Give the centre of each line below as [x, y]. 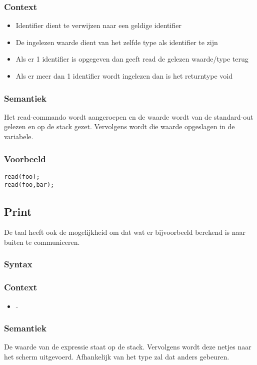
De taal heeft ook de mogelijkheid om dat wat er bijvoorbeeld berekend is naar [125, 232]
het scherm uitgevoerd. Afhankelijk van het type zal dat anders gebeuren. [117, 356]
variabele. [19, 136]
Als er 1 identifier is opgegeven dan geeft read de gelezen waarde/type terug [132, 59]
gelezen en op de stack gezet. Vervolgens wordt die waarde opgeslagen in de [119, 126]
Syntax [18, 264]
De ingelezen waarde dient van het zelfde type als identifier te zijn [117, 42]
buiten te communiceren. [42, 242]
